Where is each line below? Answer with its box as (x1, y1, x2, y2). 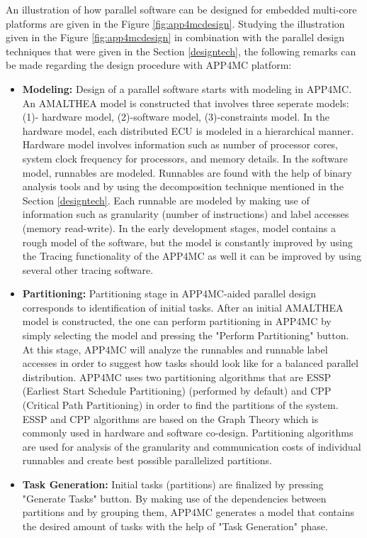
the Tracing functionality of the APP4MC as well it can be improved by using (22, 248, 361, 263)
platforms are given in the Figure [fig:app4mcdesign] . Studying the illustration (6, 16, 345, 31)
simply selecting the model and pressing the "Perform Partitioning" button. (22, 328, 349, 343)
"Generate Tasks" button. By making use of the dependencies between (22, 490, 327, 505)
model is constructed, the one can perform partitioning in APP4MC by (22, 314, 332, 329)
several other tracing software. (22, 262, 154, 277)
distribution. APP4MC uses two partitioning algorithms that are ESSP (22, 369, 332, 384)
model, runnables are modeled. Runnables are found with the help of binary (22, 165, 352, 180)
